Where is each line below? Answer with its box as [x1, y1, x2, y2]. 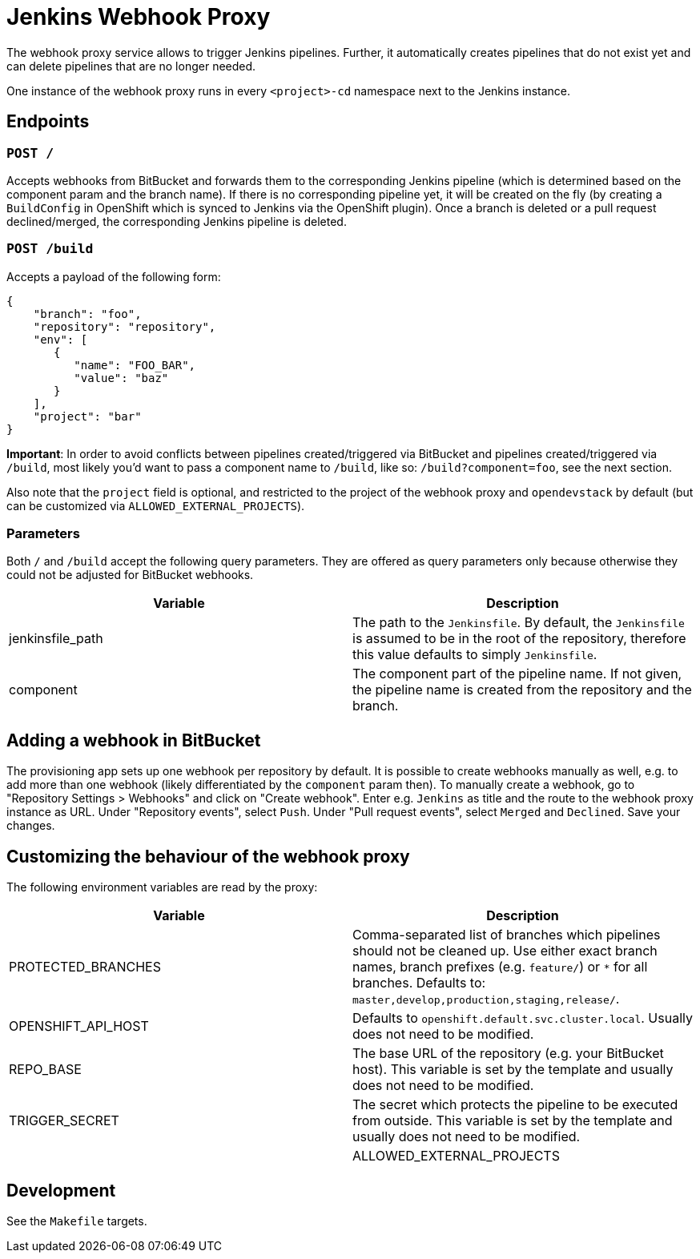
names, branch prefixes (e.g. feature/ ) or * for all [352, 959, 648, 975]
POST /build [6, 241, 94, 257]
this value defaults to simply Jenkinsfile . [352, 646, 597, 663]
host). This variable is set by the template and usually [352, 1061, 674, 1078]
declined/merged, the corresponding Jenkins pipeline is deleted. [6, 214, 347, 228]
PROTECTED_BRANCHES [9, 959, 161, 975]
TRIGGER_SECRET [9, 1112, 119, 1129]
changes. [6, 819, 55, 833]
